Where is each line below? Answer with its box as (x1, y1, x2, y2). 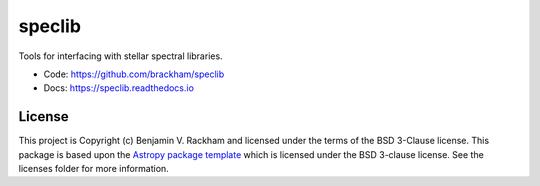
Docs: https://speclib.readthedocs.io (43, 82, 195, 94)
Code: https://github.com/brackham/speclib (43, 68, 225, 80)
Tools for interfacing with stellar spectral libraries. (18, 50, 224, 62)
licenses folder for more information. (18, 163, 169, 175)
